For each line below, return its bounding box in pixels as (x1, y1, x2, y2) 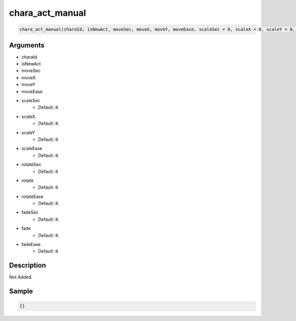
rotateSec (21, 161, 41, 167)
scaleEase (21, 146, 42, 152)
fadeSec (21, 209, 39, 215)
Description (9, 261, 46, 270)
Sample (9, 287, 33, 296)
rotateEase (21, 193, 44, 200)
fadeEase (21, 241, 41, 247)
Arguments (9, 41, 45, 49)
